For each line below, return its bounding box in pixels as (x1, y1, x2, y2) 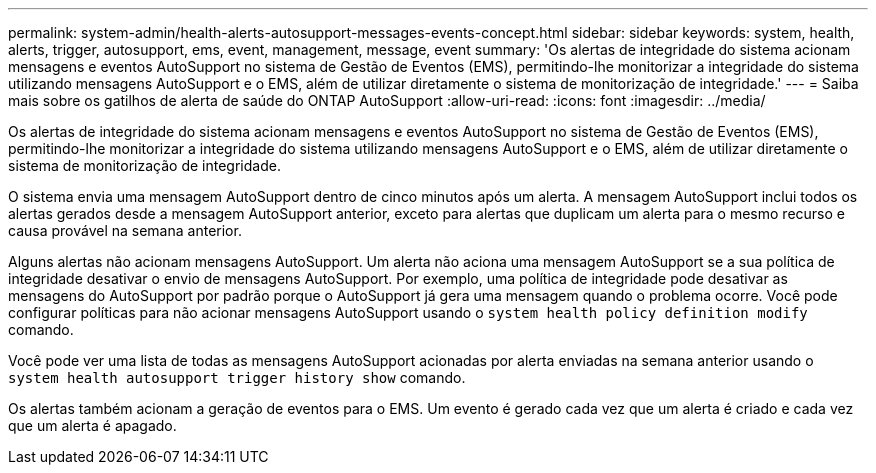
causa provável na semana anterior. (8, 222, 242, 239)
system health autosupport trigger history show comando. (8, 369, 466, 386)
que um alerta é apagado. (8, 417, 177, 434)
